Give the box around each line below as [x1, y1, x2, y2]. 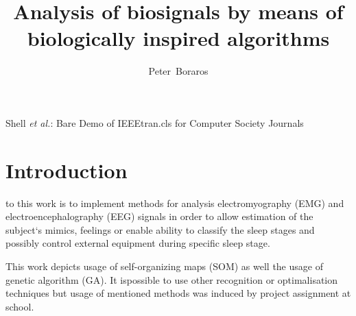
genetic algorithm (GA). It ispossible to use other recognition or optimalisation [5, 272, 338, 287]
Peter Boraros [148, 64, 209, 78]
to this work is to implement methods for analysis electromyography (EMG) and [5, 195, 344, 210]
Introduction [5, 156, 128, 184]
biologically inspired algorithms [27, 24, 330, 52]
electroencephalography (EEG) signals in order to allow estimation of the [5, 209, 313, 223]
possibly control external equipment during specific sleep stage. [5, 236, 270, 250]
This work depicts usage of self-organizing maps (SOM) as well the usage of [5, 259, 323, 273]
